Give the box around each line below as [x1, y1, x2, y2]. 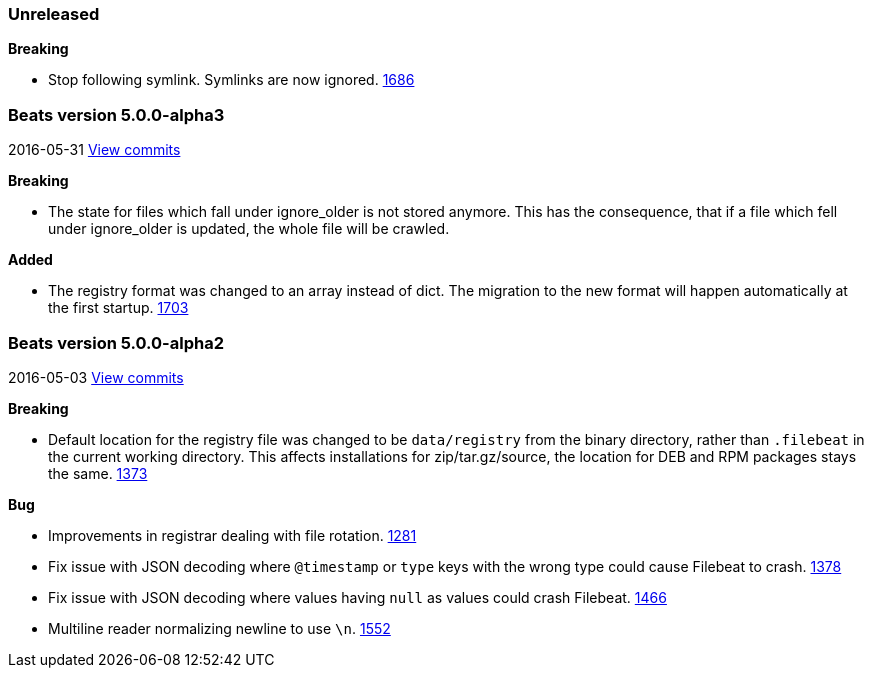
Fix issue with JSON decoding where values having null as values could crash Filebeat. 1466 [48, 588, 667, 606]
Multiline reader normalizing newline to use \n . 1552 [48, 619, 391, 637]
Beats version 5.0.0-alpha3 [8, 104, 225, 125]
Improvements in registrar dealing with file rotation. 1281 [48, 526, 417, 544]
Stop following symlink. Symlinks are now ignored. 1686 [48, 71, 415, 89]
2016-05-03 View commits [8, 368, 184, 386]
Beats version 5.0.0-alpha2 [8, 332, 224, 353]
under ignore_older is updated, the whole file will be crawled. [48, 220, 450, 238]
